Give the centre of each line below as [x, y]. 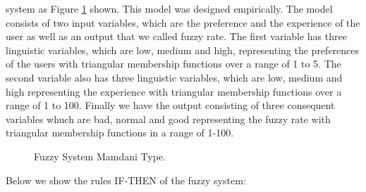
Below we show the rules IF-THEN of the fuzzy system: [126, 180]
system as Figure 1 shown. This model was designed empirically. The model [169, 8]
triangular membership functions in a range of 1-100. [120, 133]
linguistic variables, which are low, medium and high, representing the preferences [183, 50]
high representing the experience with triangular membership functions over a [174, 91]
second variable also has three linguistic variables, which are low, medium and [174, 77]
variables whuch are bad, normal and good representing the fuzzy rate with [168, 119]
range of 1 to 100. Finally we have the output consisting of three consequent [170, 105]
